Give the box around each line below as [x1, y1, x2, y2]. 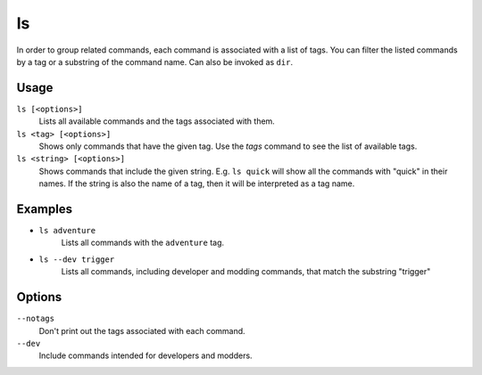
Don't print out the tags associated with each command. [38, 325, 245, 336]
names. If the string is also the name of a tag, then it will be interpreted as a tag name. [38, 178, 355, 189]
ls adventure [38, 225, 96, 236]
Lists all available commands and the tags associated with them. [38, 116, 276, 126]
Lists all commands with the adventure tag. [61, 237, 225, 249]
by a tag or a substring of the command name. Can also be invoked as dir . [16, 56, 294, 67]
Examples [16, 201, 73, 216]
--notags [16, 314, 55, 324]
